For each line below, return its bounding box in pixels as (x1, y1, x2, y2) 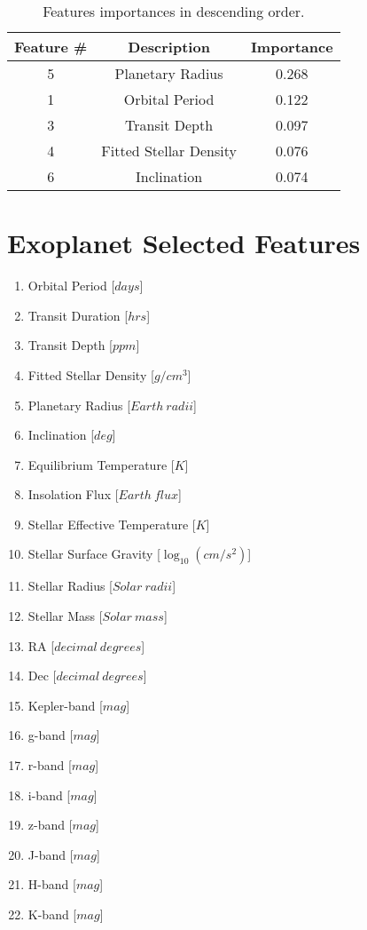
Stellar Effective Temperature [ (27, 514, 196, 533)
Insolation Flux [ (27, 485, 119, 504)
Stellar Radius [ (27, 576, 113, 595)
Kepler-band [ (27, 696, 103, 714)
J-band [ (27, 845, 74, 863)
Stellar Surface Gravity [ (27, 544, 160, 563)
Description (128, 36, 210, 57)
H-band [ (27, 875, 76, 894)
